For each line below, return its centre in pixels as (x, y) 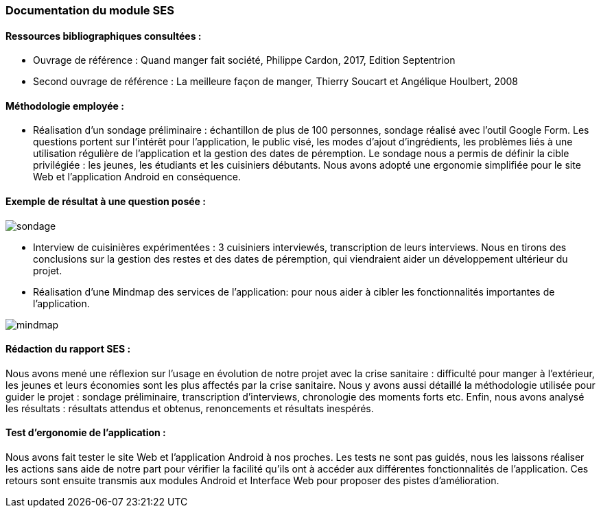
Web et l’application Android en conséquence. (137, 177)
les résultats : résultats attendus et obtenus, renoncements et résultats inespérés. (190, 408)
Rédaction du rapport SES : (68, 349)
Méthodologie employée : (65, 106)
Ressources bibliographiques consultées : (104, 36)
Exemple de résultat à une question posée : (106, 202)
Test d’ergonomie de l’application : (86, 433)
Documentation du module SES (90, 10)
